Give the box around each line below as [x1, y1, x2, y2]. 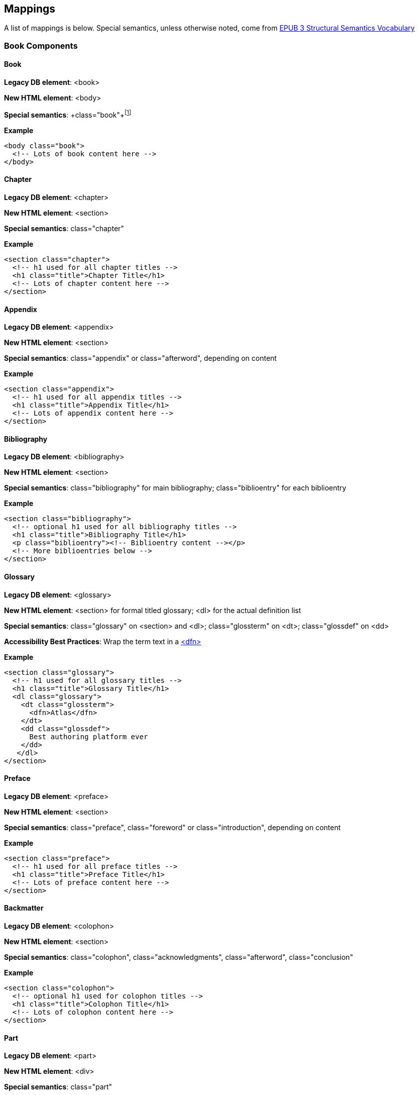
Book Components [4, 40, 78, 51]
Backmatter [4, 904, 44, 913]
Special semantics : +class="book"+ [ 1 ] [4, 109, 131, 119]
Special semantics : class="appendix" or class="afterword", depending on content [4, 354, 277, 363]
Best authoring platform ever [29, 732, 148, 741]
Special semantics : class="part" [4, 1082, 112, 1091]
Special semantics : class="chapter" [4, 224, 124, 233]
